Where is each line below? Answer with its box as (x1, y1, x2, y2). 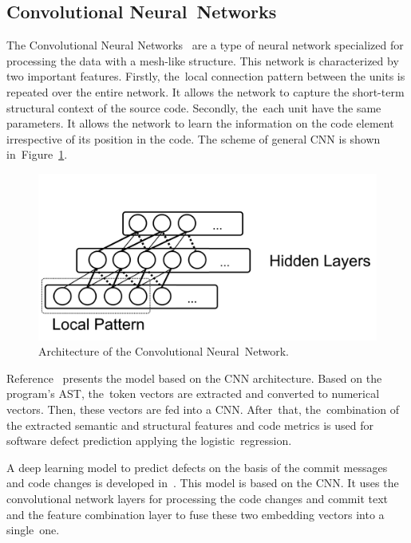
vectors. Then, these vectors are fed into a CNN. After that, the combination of (6, 401, 399, 418)
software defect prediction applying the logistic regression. (6, 432, 292, 449)
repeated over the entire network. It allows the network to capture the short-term (6, 83, 405, 100)
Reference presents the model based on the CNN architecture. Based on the (6, 369, 382, 386)
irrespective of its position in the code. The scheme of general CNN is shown (6, 130, 381, 147)
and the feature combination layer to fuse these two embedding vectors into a (6, 506, 385, 522)
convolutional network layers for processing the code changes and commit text (6, 490, 388, 506)
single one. (6, 521, 60, 538)
